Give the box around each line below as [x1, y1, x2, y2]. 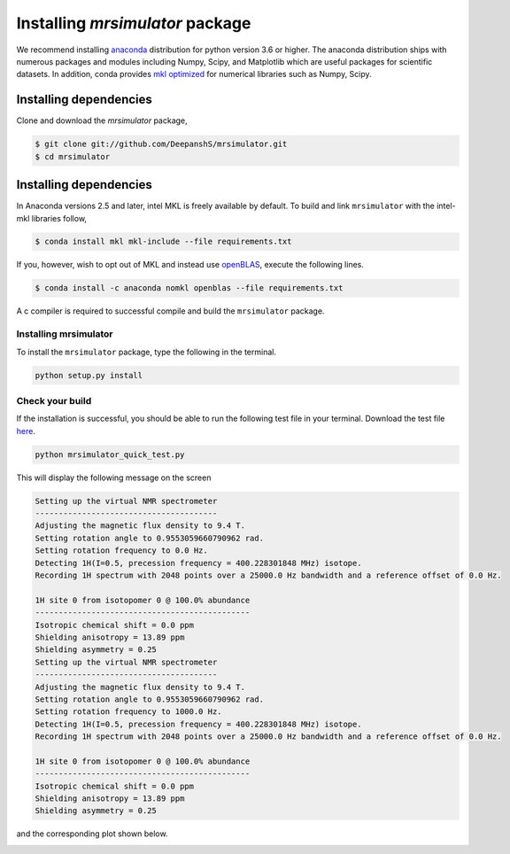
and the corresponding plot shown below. [16, 828, 168, 839]
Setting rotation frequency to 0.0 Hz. [35, 546, 208, 555]
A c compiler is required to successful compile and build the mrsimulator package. [16, 306, 325, 316]
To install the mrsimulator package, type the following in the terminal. [16, 346, 276, 357]
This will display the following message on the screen [16, 472, 212, 483]
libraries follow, [31, 213, 88, 223]
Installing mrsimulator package [16, 13, 251, 33]
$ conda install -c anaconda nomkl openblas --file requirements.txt [35, 283, 344, 293]
